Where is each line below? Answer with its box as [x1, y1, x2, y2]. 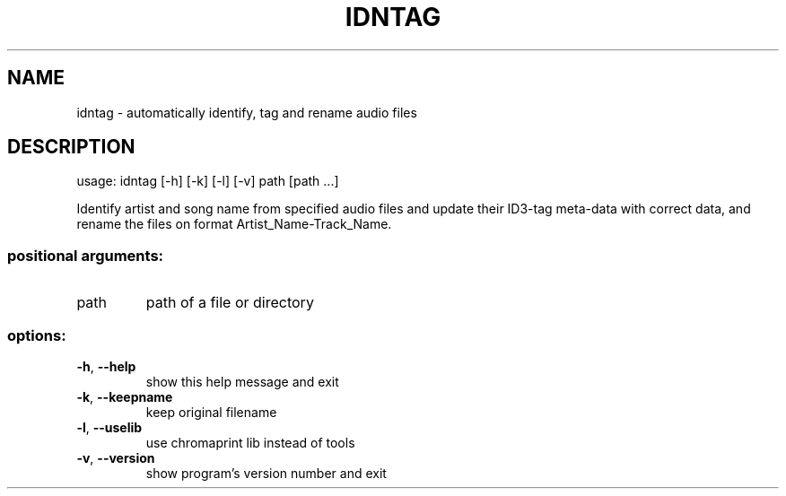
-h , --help [76, 358, 136, 374]
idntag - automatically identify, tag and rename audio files [76, 104, 417, 120]
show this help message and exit [145, 373, 339, 389]
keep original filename [145, 404, 277, 420]
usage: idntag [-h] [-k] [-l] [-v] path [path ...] [76, 173, 339, 189]
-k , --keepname [76, 388, 173, 405]
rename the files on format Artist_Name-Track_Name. [76, 216, 392, 232]
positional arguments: [7, 246, 164, 265]
